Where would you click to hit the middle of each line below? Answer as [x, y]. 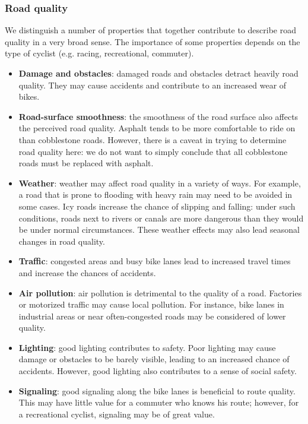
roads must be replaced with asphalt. [86, 163]
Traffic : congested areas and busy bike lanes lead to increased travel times [155, 261]
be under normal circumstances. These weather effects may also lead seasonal [159, 230]
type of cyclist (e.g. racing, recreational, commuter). [99, 53]
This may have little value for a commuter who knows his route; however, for [159, 402]
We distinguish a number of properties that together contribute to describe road [151, 30]
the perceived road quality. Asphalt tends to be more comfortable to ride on [157, 128]
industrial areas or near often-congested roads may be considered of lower [152, 316]
